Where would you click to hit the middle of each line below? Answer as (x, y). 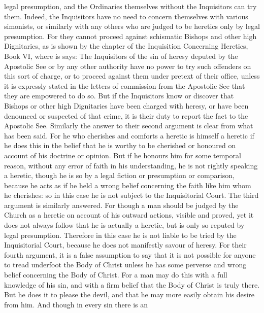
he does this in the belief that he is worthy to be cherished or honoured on (120, 145)
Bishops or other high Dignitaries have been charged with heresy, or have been (126, 105)
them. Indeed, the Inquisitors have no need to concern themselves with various (126, 16)
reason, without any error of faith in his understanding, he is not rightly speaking (131, 165)
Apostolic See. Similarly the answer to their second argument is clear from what (129, 126)
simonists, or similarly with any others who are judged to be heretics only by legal (132, 26)
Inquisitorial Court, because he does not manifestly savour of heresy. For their (125, 245)
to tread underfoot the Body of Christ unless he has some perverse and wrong (125, 265)
